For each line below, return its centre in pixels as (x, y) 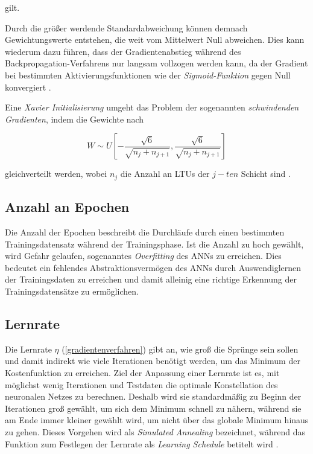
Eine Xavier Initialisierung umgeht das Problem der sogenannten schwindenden (152, 107)
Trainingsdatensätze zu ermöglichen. (72, 291)
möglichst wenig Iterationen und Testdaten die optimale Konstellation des (141, 384)
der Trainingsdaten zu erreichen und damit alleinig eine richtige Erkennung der (151, 279)
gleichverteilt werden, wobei (56, 174)
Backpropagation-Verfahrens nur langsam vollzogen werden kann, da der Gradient (156, 63)
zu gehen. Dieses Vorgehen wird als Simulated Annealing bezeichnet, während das (155, 431)
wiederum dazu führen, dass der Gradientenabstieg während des (123, 51)
